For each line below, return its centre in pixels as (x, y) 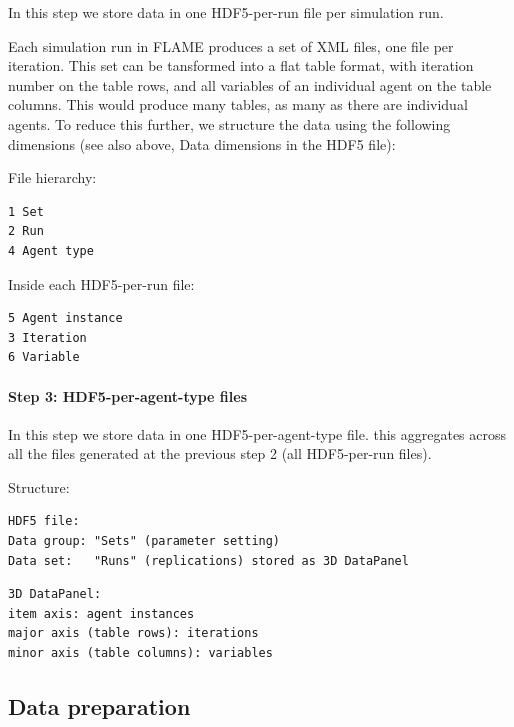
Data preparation (99, 706)
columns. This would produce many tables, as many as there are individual (238, 104)
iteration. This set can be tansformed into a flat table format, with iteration (241, 65)
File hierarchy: (52, 177)
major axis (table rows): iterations (133, 633)
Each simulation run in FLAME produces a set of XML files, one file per (231, 45)
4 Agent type (51, 250)
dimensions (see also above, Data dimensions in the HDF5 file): (202, 143)
